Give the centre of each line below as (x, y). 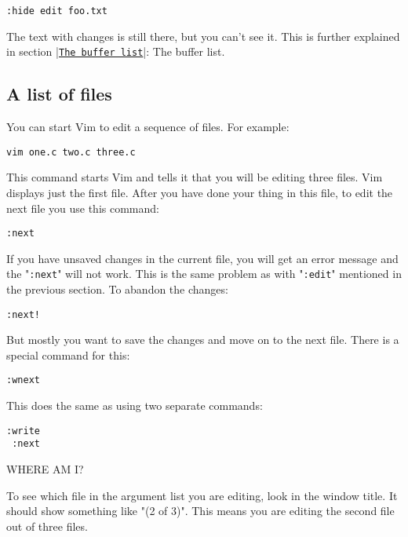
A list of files (59, 94)
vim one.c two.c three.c (71, 152)
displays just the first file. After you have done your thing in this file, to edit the (200, 192)
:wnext (23, 380)
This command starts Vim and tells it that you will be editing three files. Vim (195, 177)
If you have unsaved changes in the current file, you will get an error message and (202, 258)
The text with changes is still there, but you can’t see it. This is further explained (203, 36)
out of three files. (47, 526)
